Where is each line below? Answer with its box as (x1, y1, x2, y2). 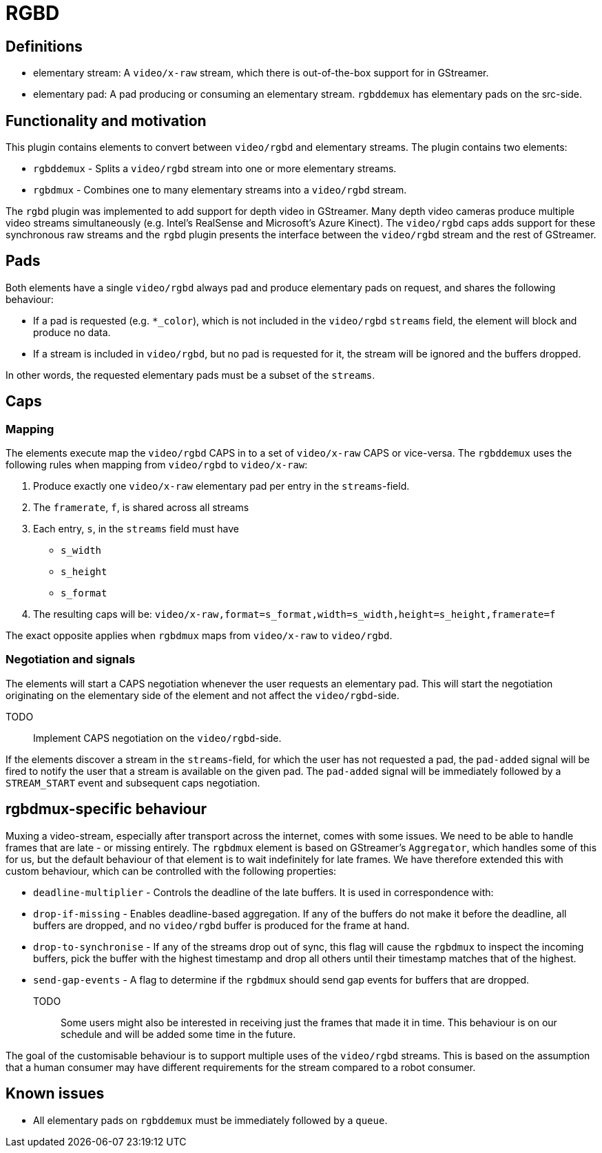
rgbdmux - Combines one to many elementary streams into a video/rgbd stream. (33, 184, 407, 196)
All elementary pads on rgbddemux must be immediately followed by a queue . (33, 1114, 388, 1126)
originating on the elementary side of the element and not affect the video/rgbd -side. (6, 689, 399, 701)
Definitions (6, 37, 83, 55)
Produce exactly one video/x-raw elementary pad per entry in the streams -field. (33, 480, 410, 492)
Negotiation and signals (6, 652, 136, 667)
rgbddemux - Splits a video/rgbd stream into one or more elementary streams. (33, 163, 397, 175)
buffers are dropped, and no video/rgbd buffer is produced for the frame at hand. (33, 919, 410, 931)
